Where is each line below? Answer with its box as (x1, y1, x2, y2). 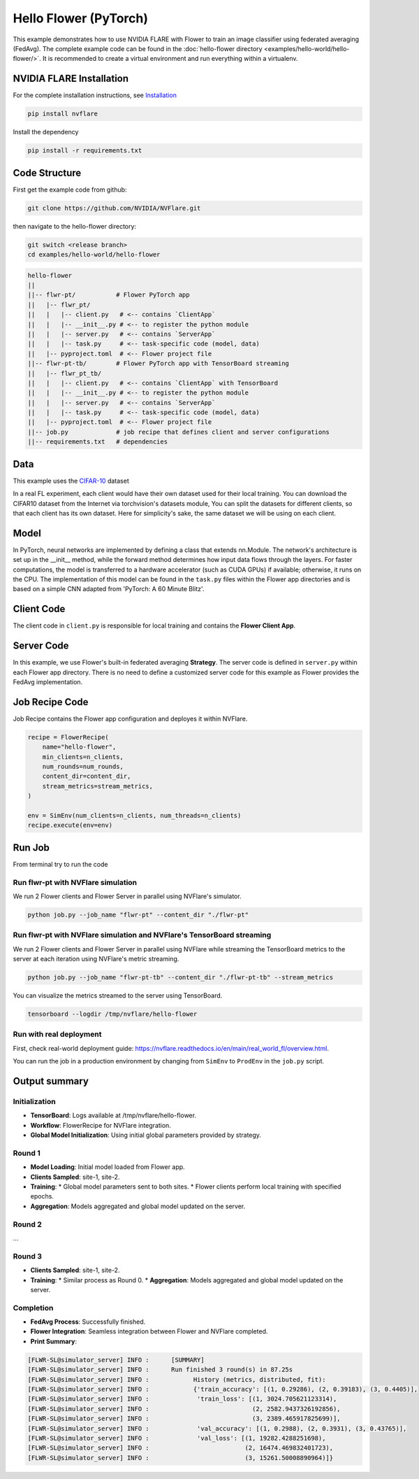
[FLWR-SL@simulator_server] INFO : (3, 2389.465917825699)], (27, 1415, 341, 1423)
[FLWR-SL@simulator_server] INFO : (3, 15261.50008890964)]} (27, 1454, 334, 1462)
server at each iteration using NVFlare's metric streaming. (13, 955, 179, 963)
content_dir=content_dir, (42, 772, 131, 780)
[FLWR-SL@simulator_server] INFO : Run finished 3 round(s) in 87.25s (27, 1366, 293, 1374)
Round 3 (13, 1251, 42, 1261)
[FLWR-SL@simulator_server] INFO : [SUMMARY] (27, 1356, 205, 1364)
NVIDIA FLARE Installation (13, 73, 129, 85)
